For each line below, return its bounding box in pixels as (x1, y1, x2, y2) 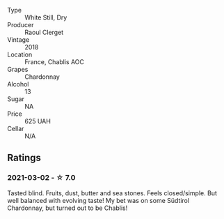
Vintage (7, 36, 30, 44)
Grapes (7, 66, 29, 73)
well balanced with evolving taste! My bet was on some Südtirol (7, 196, 190, 204)
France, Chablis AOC (24, 58, 85, 66)
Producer (7, 21, 34, 29)
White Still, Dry (24, 13, 67, 22)
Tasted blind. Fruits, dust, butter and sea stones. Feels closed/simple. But (7, 188, 218, 197)
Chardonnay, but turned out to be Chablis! (7, 204, 128, 212)
